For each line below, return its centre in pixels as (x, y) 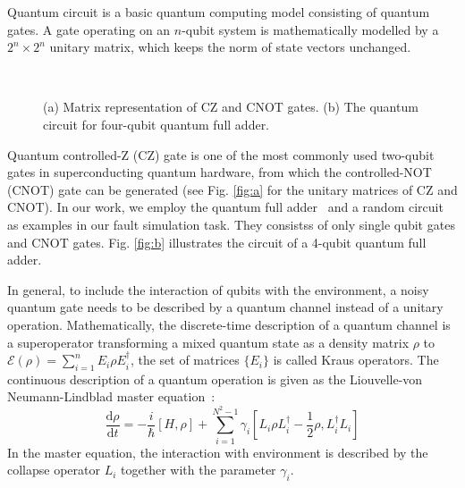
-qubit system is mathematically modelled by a (310, 29)
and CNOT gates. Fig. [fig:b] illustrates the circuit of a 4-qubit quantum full (217, 242)
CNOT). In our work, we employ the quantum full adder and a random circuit (225, 207)
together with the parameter (199, 470)
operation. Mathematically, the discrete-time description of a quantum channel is (229, 324)
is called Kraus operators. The (356, 360)
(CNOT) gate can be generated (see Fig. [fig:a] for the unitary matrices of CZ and (232, 189)
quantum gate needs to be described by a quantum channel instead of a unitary (225, 307)
